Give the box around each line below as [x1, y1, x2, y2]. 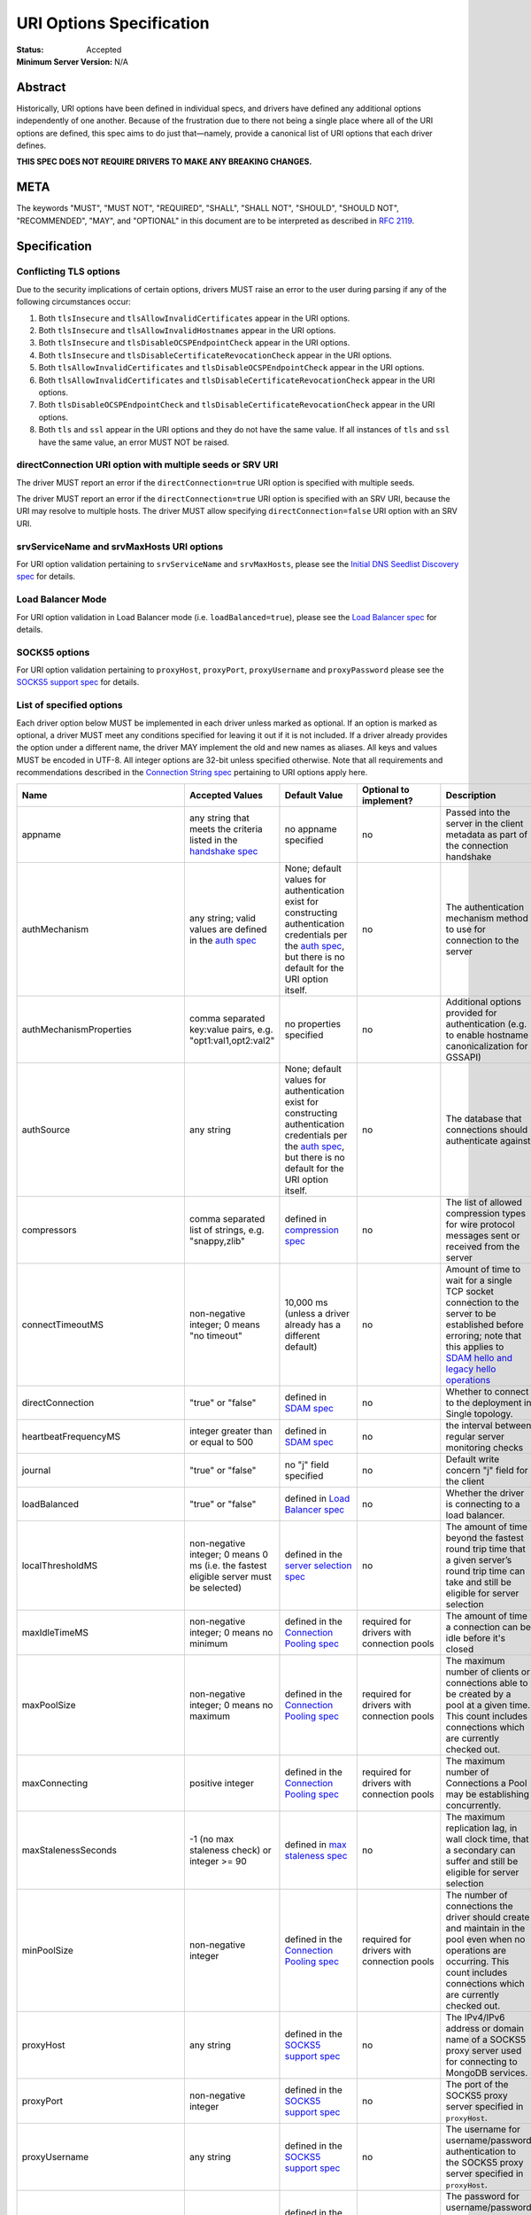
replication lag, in [445, 1822, 518, 1834]
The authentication [445, 900, 525, 913]
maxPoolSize [21, 1698, 76, 1711]
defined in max [284, 1838, 347, 1851]
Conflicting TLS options [16, 266, 121, 278]
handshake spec [189, 844, 258, 857]
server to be [445, 1307, 496, 1319]
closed [445, 1643, 474, 1655]
